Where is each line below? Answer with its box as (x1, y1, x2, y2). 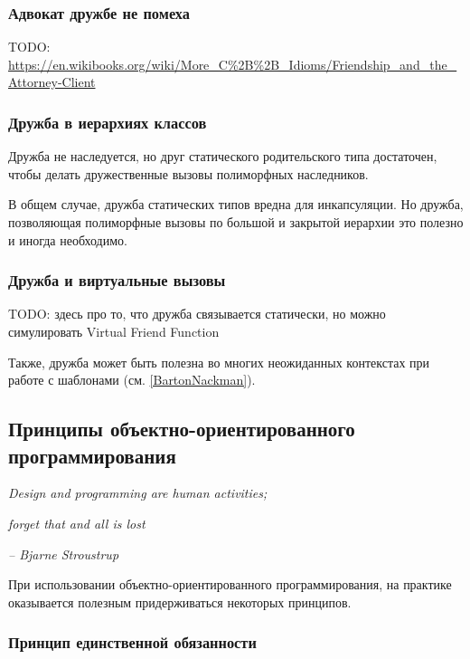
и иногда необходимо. (8, 230, 127, 249)
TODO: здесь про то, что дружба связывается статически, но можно (8, 304, 386, 323)
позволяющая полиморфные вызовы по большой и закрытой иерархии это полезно (8, 213, 464, 231)
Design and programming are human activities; (8, 483, 268, 502)
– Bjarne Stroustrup (8, 544, 119, 563)
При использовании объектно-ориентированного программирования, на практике (8, 575, 452, 594)
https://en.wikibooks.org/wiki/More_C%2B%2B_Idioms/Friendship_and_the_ (8, 54, 457, 73)
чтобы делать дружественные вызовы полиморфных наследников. (8, 164, 369, 183)
